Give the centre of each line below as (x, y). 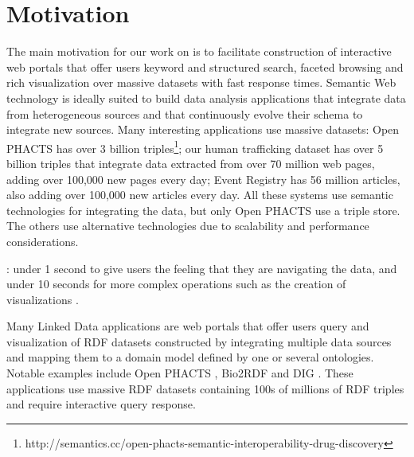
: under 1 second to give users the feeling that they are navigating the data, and (202, 268)
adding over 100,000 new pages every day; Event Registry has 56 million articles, (203, 179)
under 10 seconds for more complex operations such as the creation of (176, 284)
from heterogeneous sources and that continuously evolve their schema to (185, 113)
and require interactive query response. (101, 404)
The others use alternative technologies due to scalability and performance (188, 226)
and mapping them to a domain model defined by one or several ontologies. (190, 357)
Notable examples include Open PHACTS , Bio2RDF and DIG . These (180, 373)
